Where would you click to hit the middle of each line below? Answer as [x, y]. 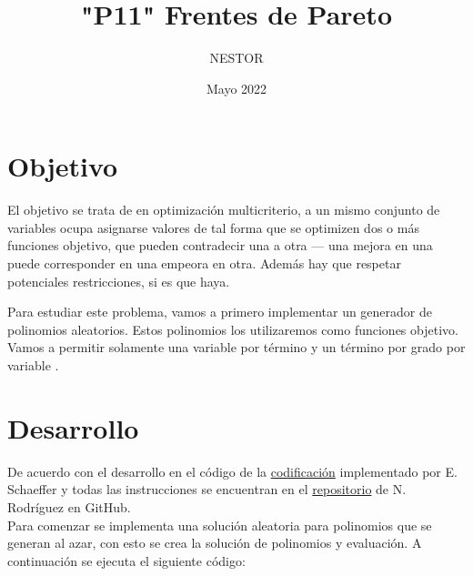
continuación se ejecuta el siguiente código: [126, 560]
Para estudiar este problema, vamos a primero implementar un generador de [220, 312]
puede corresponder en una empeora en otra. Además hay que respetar [204, 263]
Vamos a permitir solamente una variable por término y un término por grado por [236, 347]
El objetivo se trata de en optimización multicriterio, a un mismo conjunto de [224, 210]
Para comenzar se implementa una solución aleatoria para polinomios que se [220, 525]
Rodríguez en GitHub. [69, 506]
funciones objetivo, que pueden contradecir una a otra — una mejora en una [220, 245]
